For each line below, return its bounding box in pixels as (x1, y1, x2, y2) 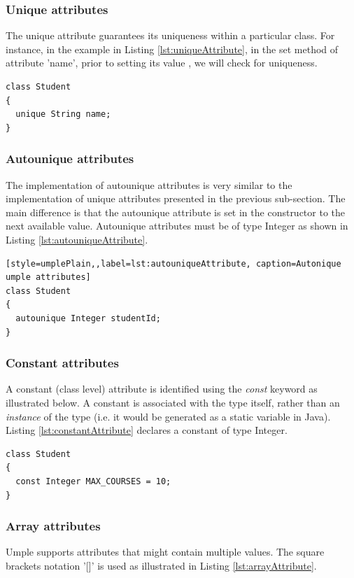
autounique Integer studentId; (15, 313, 161, 323)
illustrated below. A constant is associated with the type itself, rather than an (6, 395, 340, 409)
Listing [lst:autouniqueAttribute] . (6, 232, 148, 246)
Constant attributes (6, 354, 119, 372)
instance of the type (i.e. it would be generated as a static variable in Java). (6, 409, 331, 423)
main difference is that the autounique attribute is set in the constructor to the (6, 204, 346, 219)
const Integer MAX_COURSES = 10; (15, 476, 171, 486)
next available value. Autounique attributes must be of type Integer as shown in (6, 218, 348, 233)
